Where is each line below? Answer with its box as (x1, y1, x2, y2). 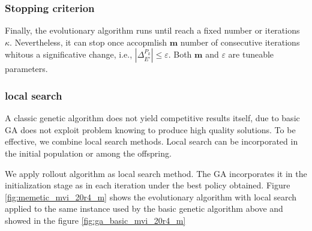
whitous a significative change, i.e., (5, 48, 133, 61)
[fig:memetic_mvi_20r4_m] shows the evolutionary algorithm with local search (5, 190, 297, 203)
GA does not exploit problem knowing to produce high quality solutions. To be (5, 123, 296, 136)
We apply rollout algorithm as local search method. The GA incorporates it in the (5, 167, 307, 179)
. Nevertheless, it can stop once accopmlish (10, 35, 167, 48)
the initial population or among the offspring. (5, 147, 172, 159)
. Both (168, 48, 192, 61)
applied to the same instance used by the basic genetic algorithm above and (5, 202, 283, 215)
